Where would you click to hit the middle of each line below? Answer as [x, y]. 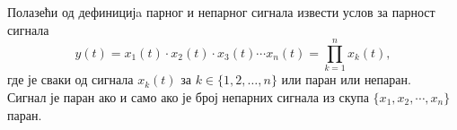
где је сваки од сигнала [70, 79]
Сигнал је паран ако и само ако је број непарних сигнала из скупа [188, 96]
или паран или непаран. [346, 79]
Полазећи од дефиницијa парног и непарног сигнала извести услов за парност [221, 12]
